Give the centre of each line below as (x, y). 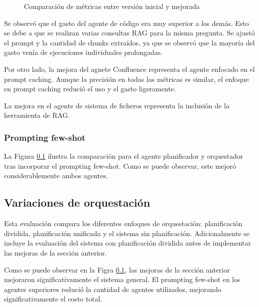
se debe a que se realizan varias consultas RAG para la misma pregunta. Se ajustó (129, 33)
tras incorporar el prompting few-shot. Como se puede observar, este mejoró (120, 165)
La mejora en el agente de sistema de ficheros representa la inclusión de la (117, 105)
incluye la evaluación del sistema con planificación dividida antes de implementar (128, 243)
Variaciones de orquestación (77, 202)
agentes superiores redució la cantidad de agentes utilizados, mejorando (113, 289)
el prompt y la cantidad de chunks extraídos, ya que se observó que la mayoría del (129, 42)
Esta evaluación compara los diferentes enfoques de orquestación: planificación (123, 223)
